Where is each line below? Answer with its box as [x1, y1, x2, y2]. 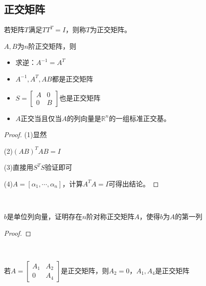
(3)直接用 [4, 162, 33, 172]
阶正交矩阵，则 [28, 41, 76, 51]
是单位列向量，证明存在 [7, 211, 83, 222]
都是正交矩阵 [52, 73, 93, 83]
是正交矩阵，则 [61, 265, 109, 275]
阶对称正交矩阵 [86, 211, 135, 222]
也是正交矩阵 [59, 92, 101, 102]
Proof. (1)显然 [4, 129, 47, 140]
